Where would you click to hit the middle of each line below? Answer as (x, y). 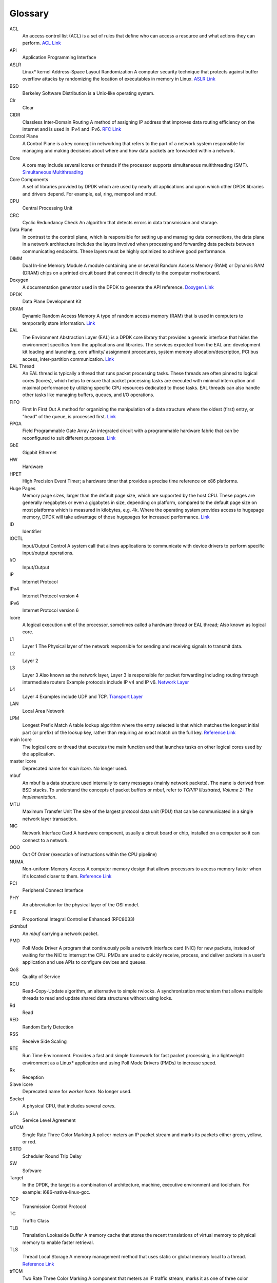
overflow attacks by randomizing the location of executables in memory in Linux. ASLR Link (119, 79)
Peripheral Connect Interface (53, 890)
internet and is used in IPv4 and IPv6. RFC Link (72, 129)
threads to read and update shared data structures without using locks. (97, 998)
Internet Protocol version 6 (51, 610)
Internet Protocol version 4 (51, 596)
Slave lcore (21, 1084)
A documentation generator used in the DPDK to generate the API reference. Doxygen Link (118, 287)
